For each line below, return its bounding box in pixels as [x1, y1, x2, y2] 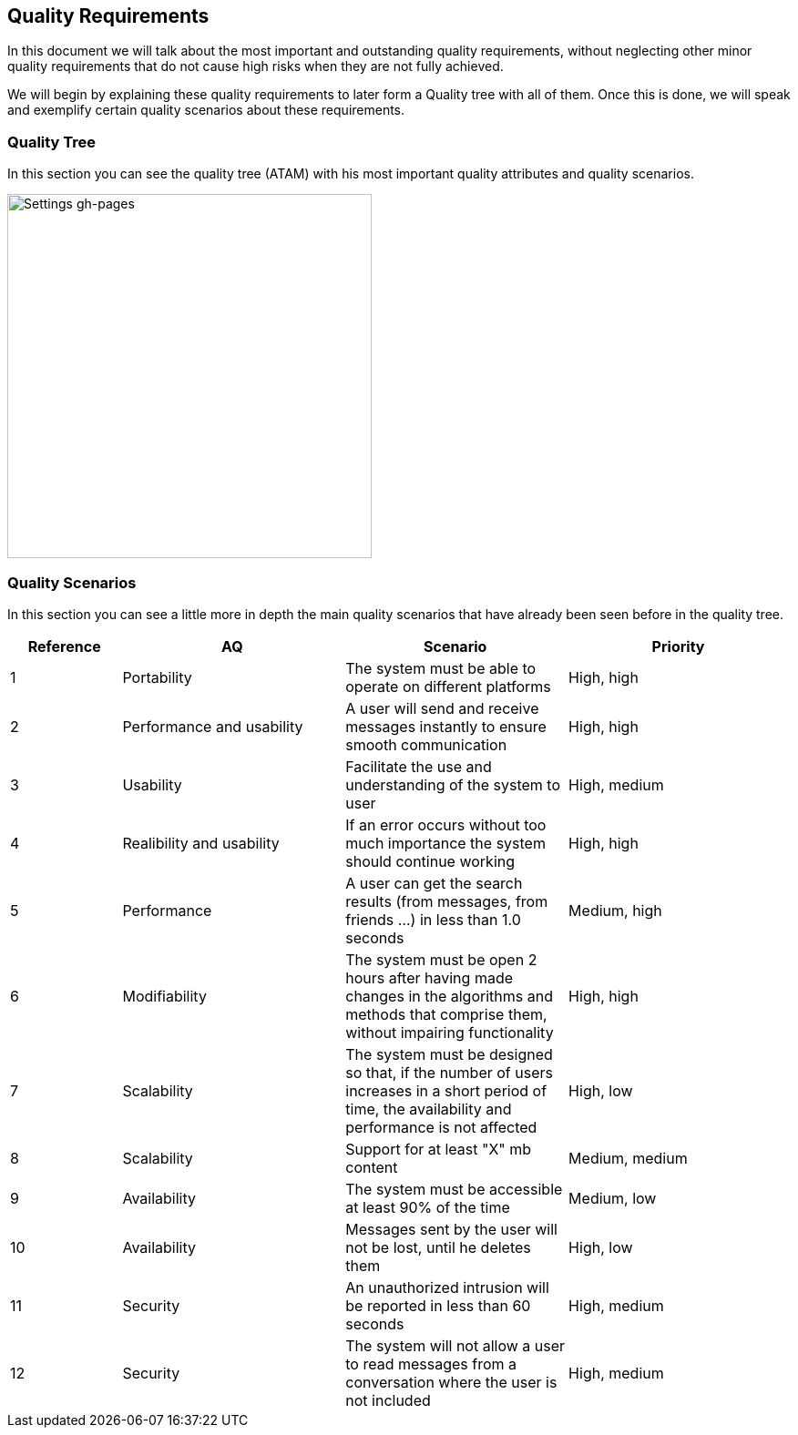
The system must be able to [345, 658, 537, 677]
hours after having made [345, 968, 514, 987]
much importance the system [345, 833, 546, 852]
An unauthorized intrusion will [345, 1277, 549, 1297]
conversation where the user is [345, 1372, 558, 1391]
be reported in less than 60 [345, 1296, 531, 1315]
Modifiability [122, 986, 207, 1005]
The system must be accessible [345, 1179, 563, 1198]
